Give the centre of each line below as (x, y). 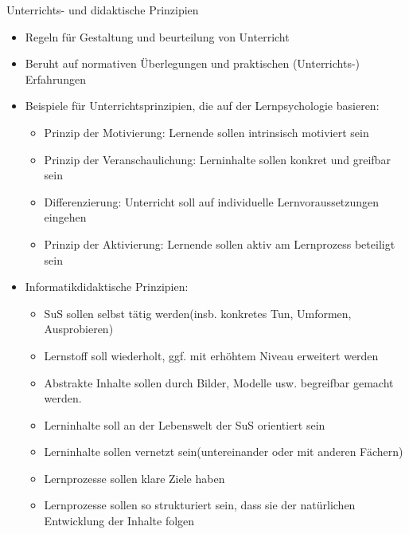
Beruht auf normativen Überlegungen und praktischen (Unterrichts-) (193, 63)
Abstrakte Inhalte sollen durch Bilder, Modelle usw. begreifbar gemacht (219, 382)
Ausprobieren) (79, 329)
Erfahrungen (55, 79)
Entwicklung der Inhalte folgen (119, 521)
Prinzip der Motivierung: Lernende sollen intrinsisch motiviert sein (206, 132)
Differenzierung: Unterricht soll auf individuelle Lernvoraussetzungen (212, 201)
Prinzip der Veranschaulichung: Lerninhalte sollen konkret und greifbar (217, 159)
